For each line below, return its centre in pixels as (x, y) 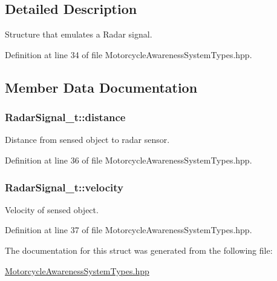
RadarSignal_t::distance (65, 117)
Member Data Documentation (101, 87)
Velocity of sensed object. (52, 209)
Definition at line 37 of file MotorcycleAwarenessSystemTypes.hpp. (129, 230)
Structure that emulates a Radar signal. (79, 34)
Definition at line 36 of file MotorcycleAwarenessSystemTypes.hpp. (129, 160)
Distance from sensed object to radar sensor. (87, 140)
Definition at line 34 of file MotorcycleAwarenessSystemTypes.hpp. (129, 54)
